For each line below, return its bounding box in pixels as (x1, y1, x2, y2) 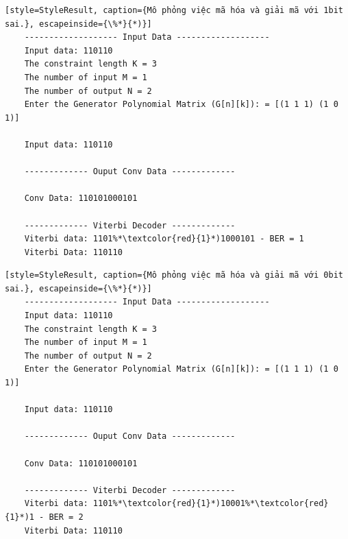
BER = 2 (49, 512, 84, 522)
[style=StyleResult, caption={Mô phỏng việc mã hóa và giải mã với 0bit (5, 270, 343, 280)
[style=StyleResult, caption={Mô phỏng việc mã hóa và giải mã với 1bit (5, 5, 343, 15)
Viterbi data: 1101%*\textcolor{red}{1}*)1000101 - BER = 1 (24, 234, 304, 244)
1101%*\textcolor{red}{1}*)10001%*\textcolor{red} (92, 499, 329, 509)
